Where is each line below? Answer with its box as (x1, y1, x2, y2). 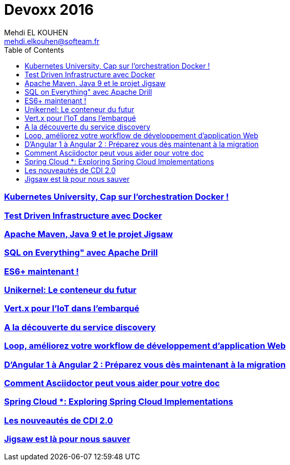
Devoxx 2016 (4, 1, 94, 18)
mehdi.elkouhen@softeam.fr (4, 36, 100, 46)
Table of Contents (4, 45, 64, 54)
